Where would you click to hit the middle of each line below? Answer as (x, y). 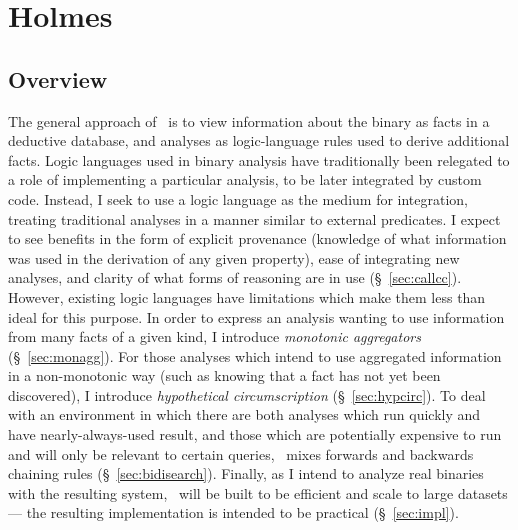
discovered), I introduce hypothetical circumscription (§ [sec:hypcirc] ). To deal (247, 394)
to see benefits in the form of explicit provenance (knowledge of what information (257, 238)
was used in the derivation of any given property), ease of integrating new (234, 257)
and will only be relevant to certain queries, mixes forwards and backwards (241, 453)
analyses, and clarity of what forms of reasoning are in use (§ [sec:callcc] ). (235, 277)
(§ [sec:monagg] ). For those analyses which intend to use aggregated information (255, 355)
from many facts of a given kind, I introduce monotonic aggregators (214, 336)
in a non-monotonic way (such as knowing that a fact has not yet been (224, 375)
